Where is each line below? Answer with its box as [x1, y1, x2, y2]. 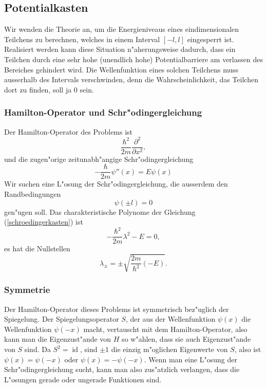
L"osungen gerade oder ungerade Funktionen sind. [4, 374, 162, 384]
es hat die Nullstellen [4, 243, 70, 254]
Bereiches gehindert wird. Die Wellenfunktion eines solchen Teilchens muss [4, 64, 239, 75]
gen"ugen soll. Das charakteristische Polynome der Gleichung [4, 206, 196, 217]
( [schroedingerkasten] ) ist [4, 216, 83, 227]
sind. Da [24, 344, 51, 355]
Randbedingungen [4, 188, 61, 199]
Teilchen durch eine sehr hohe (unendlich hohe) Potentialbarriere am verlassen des [4, 53, 263, 64]
